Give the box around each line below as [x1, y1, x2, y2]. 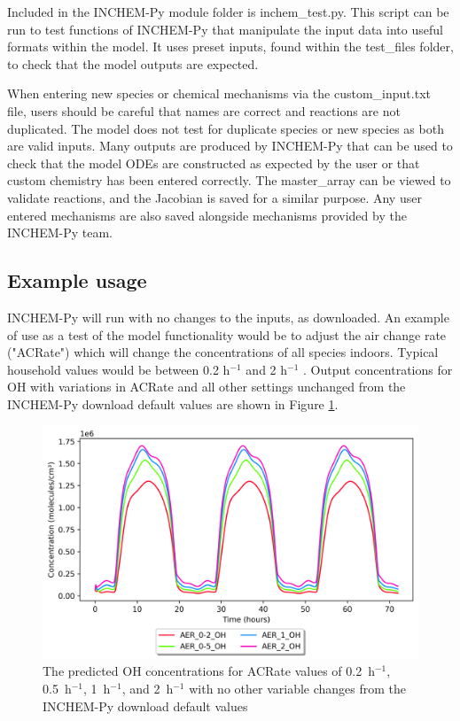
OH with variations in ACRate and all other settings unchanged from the [7, 377, 406, 396]
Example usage [7, 267, 147, 294]
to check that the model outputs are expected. [7, 54, 259, 73]
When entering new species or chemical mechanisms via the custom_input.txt [7, 84, 431, 103]
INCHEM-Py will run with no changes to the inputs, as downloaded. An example [7, 307, 449, 326]
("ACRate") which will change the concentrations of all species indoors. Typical [7, 343, 439, 361]
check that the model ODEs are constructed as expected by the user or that [7, 153, 420, 172]
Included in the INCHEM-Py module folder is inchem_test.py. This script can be [7, 3, 449, 20]
